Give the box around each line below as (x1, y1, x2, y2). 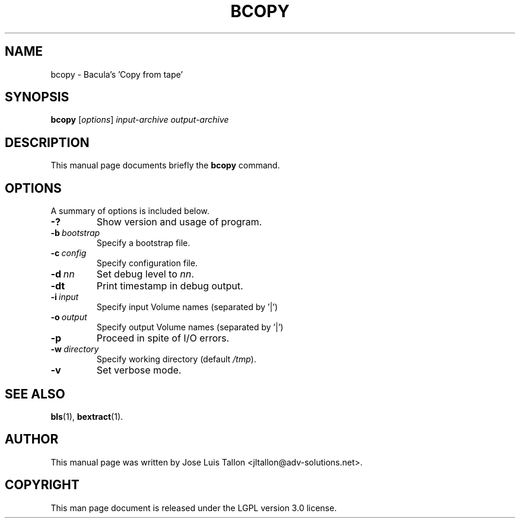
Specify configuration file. (96, 258, 198, 269)
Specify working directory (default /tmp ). (96, 354, 256, 365)
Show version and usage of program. (96, 216, 262, 228)
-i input (50, 292, 79, 302)
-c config (50, 248, 87, 259)
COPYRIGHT (5, 477, 80, 493)
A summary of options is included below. (50, 206, 210, 216)
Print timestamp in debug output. (96, 280, 243, 292)
